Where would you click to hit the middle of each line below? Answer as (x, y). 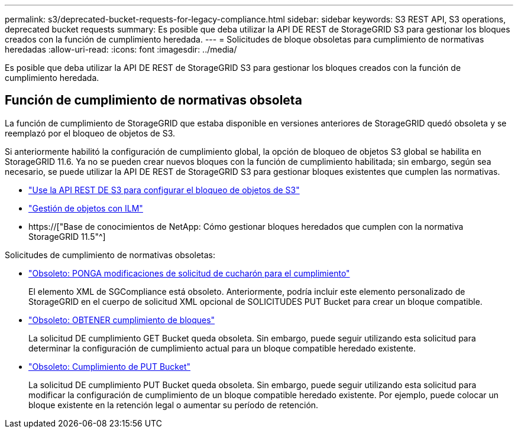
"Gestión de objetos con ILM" (86, 208)
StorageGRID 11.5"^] (67, 236)
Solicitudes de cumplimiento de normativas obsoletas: (110, 255)
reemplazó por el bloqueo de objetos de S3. (90, 133)
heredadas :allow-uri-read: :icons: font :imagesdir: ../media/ (121, 49)
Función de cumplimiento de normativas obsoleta (153, 100)
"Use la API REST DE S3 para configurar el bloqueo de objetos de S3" (164, 190)
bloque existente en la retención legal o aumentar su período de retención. (174, 405)
